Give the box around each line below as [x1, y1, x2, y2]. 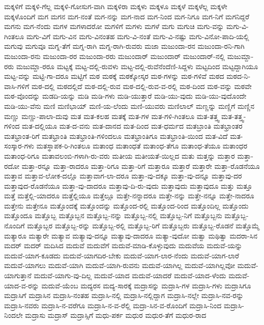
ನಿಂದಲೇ [4, 310, 23, 320]
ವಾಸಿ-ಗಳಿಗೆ [4, 80, 30, 91]
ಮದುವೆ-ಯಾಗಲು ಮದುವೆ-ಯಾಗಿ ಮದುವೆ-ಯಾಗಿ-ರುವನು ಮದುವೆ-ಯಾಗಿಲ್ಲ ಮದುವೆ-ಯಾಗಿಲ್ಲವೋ [4, 260, 236, 271]
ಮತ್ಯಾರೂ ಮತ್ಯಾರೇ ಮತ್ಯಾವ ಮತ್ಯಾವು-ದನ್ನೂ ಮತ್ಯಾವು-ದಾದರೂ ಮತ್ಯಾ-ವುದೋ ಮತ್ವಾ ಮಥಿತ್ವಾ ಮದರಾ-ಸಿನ [4, 230, 258, 241]
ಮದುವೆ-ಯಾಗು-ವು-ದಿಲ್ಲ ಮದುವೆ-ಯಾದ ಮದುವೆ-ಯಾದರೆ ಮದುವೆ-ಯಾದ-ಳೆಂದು [34, 270, 226, 281]
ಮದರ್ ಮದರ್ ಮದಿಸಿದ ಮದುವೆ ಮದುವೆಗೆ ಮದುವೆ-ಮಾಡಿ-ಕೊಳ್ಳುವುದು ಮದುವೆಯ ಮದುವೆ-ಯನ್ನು [4, 240, 243, 251]
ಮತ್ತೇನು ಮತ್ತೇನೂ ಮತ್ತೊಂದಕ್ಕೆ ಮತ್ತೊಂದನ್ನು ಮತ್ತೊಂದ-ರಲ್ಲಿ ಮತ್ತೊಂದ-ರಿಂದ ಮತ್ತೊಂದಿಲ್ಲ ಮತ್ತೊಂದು [4, 200, 249, 211]
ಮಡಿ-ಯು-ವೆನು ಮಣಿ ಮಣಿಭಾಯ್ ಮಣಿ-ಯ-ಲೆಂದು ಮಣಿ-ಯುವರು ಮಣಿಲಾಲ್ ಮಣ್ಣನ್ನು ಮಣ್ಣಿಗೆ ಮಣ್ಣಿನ [4, 100, 255, 111]
